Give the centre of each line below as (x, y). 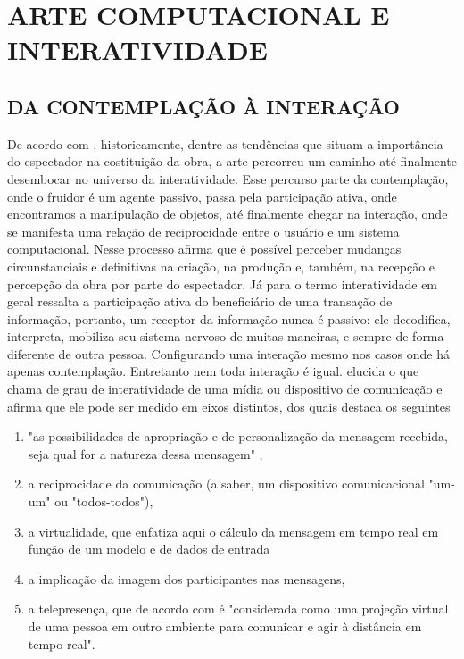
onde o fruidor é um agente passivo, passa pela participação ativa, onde (202, 196)
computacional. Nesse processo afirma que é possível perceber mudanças (204, 249)
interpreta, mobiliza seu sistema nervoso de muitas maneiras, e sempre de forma (226, 336)
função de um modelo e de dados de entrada (149, 549)
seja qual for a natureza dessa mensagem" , (145, 453)
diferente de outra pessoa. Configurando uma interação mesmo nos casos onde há (229, 353)
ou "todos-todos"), (104, 501)
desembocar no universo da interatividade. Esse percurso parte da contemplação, (228, 178)
